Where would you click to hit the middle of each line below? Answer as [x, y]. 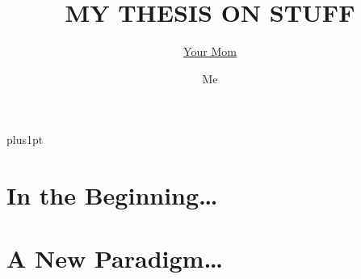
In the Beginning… [112, 195]
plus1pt [25, 139]
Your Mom [210, 51]
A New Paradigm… [115, 258]
